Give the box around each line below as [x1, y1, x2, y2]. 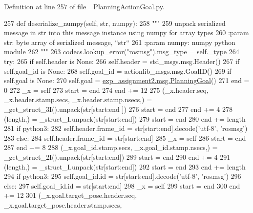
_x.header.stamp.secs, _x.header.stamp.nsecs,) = [4, 94, 152, 105]
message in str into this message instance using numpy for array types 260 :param [4, 27, 249, 38]
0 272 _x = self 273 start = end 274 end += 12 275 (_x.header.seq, [4, 85, 209, 95]
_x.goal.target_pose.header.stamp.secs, [4, 199, 122, 210]
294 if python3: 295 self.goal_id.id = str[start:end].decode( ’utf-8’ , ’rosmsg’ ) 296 [4, 171, 241, 181]
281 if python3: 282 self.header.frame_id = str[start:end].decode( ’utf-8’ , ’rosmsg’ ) [4, 123, 248, 133]
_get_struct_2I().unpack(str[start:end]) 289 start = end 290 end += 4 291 [4, 151, 231, 162]
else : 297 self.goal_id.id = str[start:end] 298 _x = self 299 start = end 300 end [4, 180, 240, 191]
